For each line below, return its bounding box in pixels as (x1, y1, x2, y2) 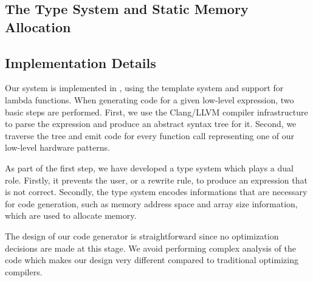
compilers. (5, 265, 43, 278)
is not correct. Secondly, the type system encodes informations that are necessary (5, 185, 308, 198)
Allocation (5, 17, 71, 36)
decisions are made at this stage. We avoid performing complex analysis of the (5, 241, 296, 254)
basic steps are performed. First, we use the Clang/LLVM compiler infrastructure (5, 105, 308, 118)
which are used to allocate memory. (5, 209, 137, 222)
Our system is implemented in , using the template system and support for (5, 81, 284, 94)
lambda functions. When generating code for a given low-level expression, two (5, 93, 294, 106)
